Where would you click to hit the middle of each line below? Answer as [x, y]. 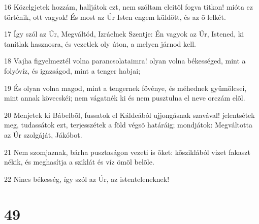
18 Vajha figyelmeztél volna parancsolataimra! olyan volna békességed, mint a [125, 61]
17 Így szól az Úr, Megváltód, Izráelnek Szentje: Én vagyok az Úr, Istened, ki [124, 34]
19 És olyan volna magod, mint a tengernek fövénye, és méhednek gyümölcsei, [125, 88]
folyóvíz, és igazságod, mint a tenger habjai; [72, 70]
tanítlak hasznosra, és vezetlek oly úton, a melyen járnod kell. [100, 43]
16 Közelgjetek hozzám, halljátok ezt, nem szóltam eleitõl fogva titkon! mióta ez [129, 7]
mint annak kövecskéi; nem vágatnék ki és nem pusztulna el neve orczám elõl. [125, 98]
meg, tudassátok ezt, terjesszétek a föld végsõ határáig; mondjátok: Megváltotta [128, 125]
